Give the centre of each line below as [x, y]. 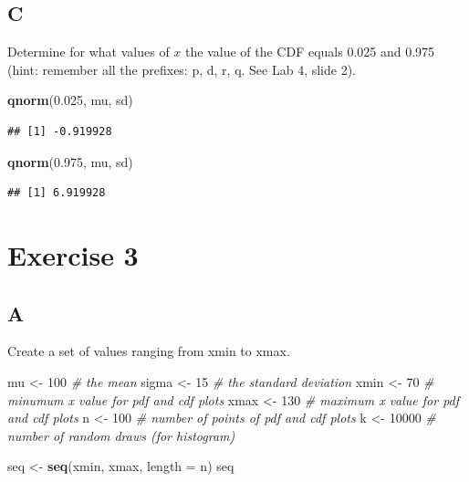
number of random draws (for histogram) [121, 435]
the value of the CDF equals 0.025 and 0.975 [310, 52]
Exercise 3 [73, 254]
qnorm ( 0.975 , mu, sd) [70, 161]
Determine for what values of [89, 52]
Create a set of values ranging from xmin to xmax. [149, 351]
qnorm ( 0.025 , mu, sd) [70, 100]
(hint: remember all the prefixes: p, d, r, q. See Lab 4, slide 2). [182, 69]
